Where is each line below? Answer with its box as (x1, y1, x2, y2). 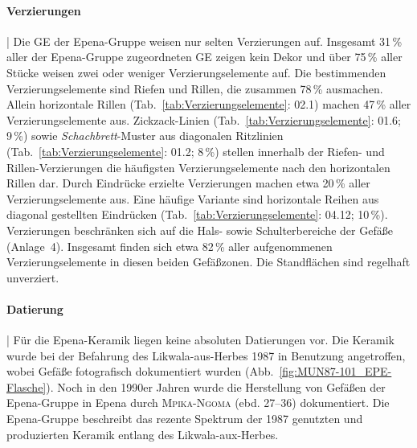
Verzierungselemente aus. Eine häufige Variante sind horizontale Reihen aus (6, 190, 379, 207)
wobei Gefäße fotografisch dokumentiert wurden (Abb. (6, 363, 274, 380)
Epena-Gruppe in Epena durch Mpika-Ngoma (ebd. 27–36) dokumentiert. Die (6, 394, 390, 411)
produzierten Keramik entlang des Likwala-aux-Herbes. (6, 425, 279, 442)
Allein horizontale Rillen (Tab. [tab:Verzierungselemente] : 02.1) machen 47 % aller (6, 96, 411, 113)
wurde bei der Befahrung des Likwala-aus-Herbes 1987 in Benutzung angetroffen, (6, 347, 406, 364)
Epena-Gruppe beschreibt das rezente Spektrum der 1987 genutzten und (6, 410, 363, 427)
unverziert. (6, 269, 59, 286)
